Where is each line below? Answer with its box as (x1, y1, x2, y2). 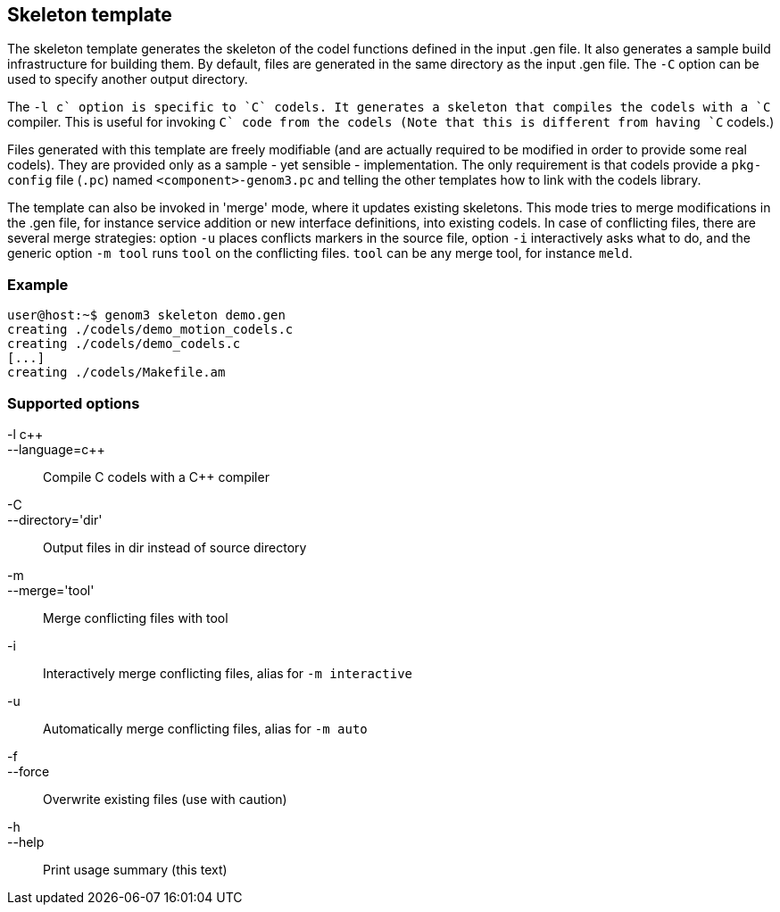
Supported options (7, 394, 140, 412)
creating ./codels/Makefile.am (7, 365, 226, 380)
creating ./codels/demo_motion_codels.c (7, 322, 294, 337)
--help (7, 833, 45, 850)
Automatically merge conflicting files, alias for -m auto (43, 720, 368, 736)
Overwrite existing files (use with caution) (43, 791, 287, 807)
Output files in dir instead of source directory (43, 539, 307, 555)
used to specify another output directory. (7, 71, 248, 87)
